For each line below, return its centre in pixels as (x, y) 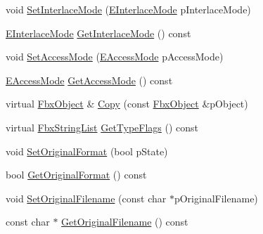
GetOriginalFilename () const (125, 222)
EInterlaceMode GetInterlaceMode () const (98, 33)
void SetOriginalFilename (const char (86, 198)
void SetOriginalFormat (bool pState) (87, 151)
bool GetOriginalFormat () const (76, 175)
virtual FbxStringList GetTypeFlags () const (102, 127)
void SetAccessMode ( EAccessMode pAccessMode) (115, 57)
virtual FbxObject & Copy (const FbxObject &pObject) (127, 104)
